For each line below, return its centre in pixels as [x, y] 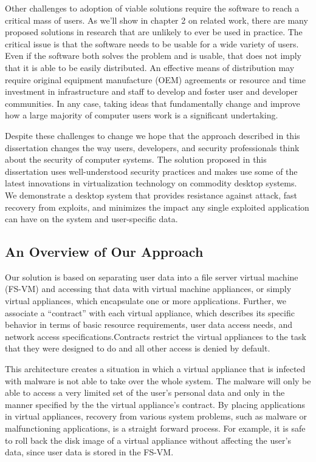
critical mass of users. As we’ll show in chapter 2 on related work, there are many [156, 20]
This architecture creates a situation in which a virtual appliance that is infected [155, 369]
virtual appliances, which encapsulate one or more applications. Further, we [146, 301]
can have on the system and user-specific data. [91, 219]
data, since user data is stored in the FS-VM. [89, 452]
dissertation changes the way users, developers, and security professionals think [152, 147]
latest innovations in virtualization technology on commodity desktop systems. [151, 183]
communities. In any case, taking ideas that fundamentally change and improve [153, 103]
